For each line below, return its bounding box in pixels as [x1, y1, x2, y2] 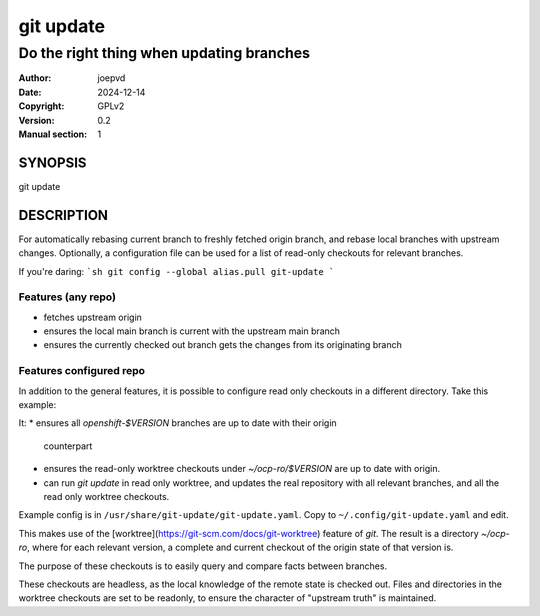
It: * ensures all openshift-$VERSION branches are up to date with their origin [18, 417, 337, 429]
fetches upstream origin [43, 311, 142, 323]
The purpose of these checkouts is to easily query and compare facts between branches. [18, 560, 388, 572]
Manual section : [18, 128, 88, 140]
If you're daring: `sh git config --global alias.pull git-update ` [18, 265, 335, 277]
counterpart [43, 440, 93, 452]
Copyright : [18, 100, 65, 112]
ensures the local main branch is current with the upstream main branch [43, 325, 340, 337]
